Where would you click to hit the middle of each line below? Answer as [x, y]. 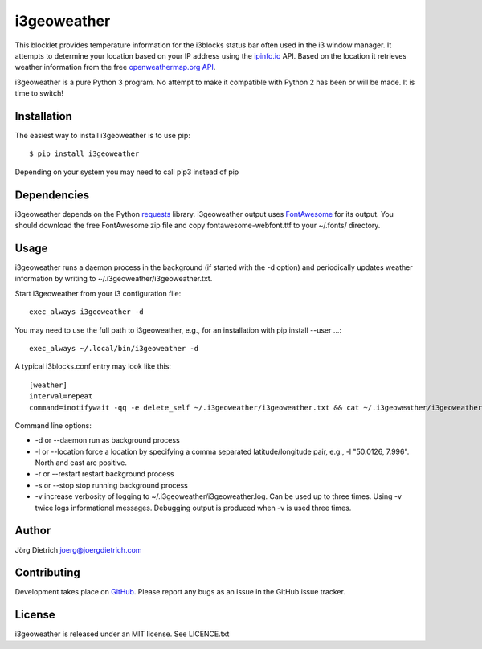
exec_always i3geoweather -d [86, 312]
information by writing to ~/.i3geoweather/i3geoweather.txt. [114, 279]
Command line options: [53, 425]
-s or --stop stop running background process [111, 485]
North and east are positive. [81, 463]
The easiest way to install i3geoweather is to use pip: [102, 136]
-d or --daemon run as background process [107, 440]
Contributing [47, 573]
